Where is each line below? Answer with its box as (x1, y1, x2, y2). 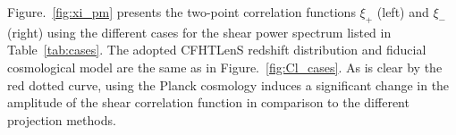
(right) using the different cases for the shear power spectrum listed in (7, 22, 392, 41)
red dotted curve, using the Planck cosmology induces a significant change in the (7, 75, 450, 94)
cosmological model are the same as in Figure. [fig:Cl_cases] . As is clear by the (7, 57, 443, 76)
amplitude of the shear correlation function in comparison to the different (7, 93, 410, 112)
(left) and (376, 3, 429, 21)
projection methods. (7, 110, 116, 129)
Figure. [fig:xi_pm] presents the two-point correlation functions (7, 3, 356, 21)
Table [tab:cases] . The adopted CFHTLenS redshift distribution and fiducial (7, 40, 426, 59)
